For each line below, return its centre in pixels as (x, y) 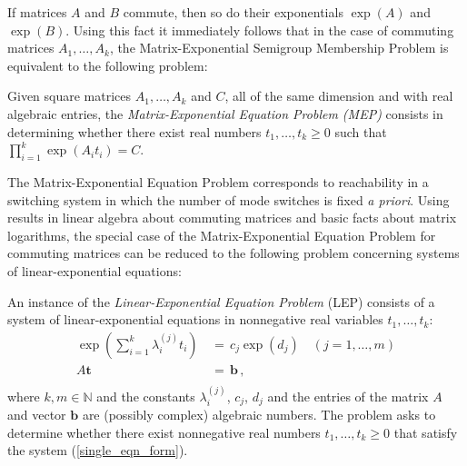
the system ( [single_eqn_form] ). (98, 450)
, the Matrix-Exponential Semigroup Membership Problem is (279, 48)
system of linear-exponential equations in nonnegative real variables (195, 319)
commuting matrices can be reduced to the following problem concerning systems (233, 253)
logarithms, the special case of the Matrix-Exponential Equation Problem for (222, 235)
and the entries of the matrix (348, 396)
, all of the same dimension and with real (339, 96)
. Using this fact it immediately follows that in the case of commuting (260, 30)
